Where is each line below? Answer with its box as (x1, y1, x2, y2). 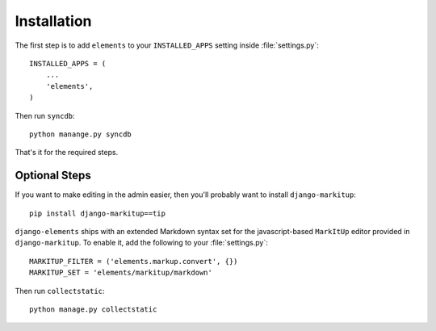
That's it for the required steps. (15, 148, 119, 157)
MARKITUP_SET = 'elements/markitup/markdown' (29, 268, 213, 278)
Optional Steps (15, 169, 92, 182)
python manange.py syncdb (29, 129, 132, 139)
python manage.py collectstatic (29, 304, 157, 314)
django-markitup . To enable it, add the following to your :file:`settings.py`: (15, 238, 268, 248)
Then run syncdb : (15, 111, 76, 120)
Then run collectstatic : (15, 286, 105, 295)
